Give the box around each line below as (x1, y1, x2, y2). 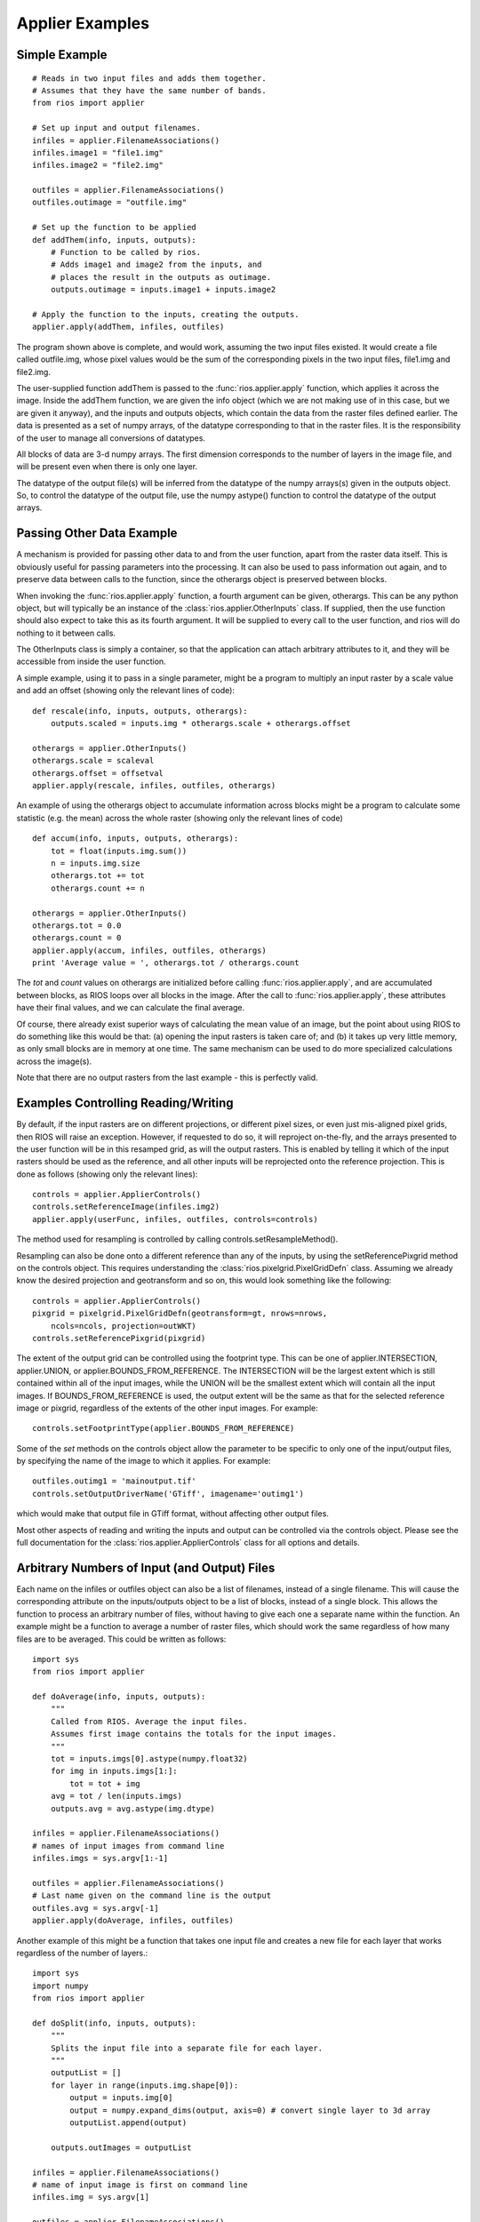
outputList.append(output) (69, 2117, 188, 2128)
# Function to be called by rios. (50, 247, 202, 258)
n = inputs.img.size (50, 858, 140, 868)
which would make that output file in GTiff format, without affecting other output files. (16, 1508, 329, 1519)
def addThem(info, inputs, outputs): (32, 235, 197, 244)
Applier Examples (16, 13, 150, 33)
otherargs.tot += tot (50, 871, 146, 881)
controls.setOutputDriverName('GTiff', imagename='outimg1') (32, 1489, 304, 1499)
